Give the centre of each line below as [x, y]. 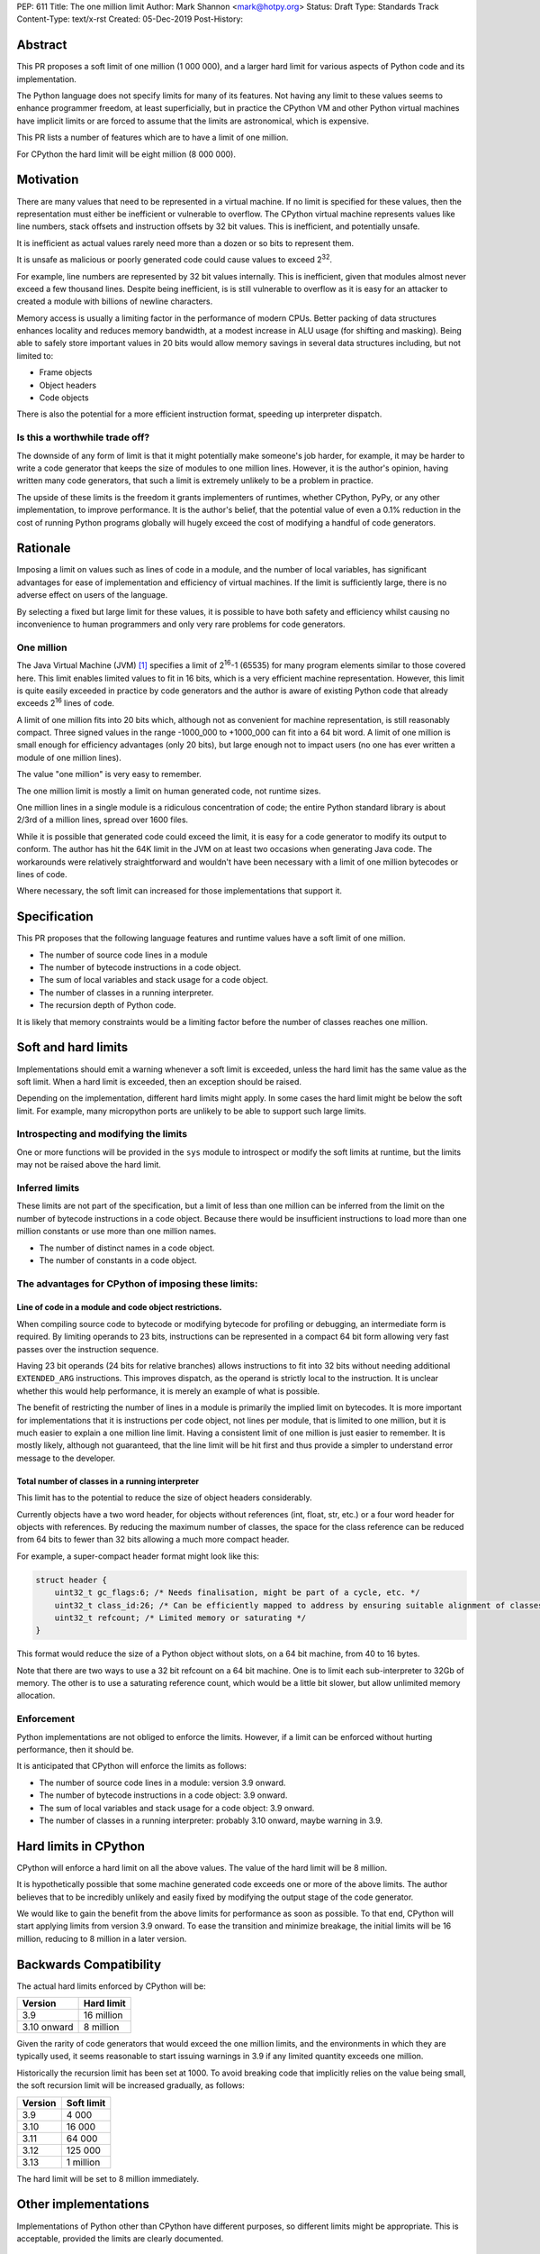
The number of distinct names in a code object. [127, 1248]
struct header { [72, 1580]
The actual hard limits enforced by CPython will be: [111, 1986]
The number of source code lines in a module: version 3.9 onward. [162, 1782]
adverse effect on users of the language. [92, 595]
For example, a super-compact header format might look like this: [138, 1556]
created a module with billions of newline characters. [115, 301]
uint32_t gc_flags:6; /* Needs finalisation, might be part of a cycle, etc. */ [237, 1593]
